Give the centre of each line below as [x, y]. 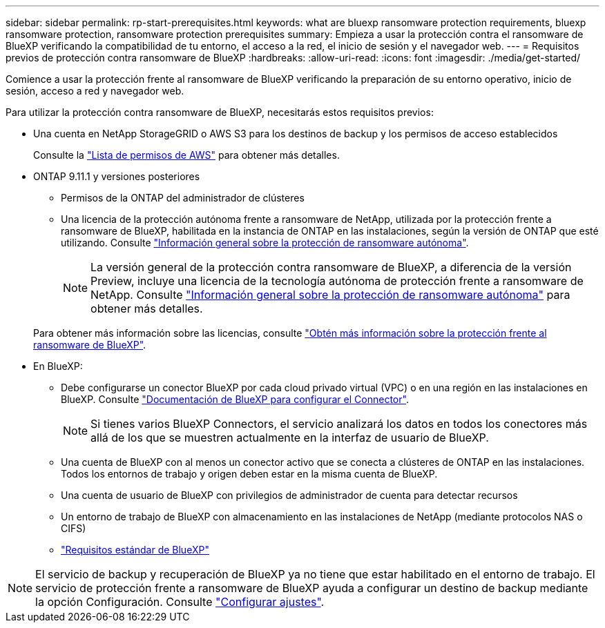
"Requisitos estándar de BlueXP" [135, 550]
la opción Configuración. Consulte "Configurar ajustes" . [180, 602]
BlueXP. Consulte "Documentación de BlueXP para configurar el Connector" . [235, 399]
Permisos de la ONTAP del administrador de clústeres [183, 198]
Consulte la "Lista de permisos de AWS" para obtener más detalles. [186, 155]
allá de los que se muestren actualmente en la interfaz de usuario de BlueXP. [290, 438]
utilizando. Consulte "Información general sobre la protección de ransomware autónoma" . [265, 243]
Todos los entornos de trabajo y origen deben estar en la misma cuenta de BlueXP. [249, 474]
